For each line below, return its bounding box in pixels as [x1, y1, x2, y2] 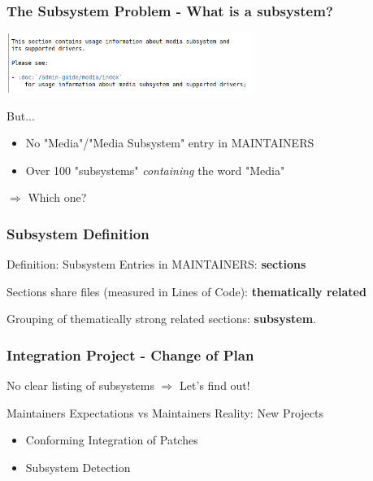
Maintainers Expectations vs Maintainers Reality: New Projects [7, 404, 323, 421]
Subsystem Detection [25, 458, 131, 475]
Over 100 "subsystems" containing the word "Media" [25, 161, 285, 178]
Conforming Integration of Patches [25, 431, 198, 448]
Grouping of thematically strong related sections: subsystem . [7, 310, 316, 327]
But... [7, 107, 35, 124]
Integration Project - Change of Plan [7, 344, 254, 365]
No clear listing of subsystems [7, 377, 155, 394]
